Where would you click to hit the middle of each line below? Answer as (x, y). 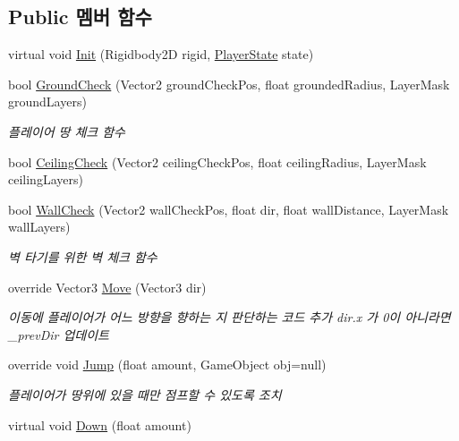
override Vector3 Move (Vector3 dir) (107, 287)
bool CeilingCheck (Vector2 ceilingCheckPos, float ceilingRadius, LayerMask (217, 161)
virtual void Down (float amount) (100, 424)
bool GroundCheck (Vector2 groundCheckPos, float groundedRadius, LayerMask (229, 84)
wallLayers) (39, 227)
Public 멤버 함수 (80, 17)
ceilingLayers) (46, 179)
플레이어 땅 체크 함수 (67, 131)
